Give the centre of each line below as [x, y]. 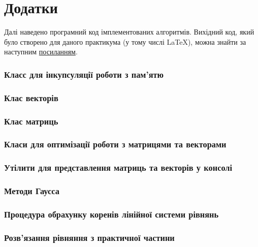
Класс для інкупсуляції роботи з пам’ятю [84, 74]
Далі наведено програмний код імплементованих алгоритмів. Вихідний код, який [129, 32]
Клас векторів [31, 97]
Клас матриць [31, 121]
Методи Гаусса [32, 191]
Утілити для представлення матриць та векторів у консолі [118, 167]
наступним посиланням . [41, 52]
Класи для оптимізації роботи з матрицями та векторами [115, 144]
